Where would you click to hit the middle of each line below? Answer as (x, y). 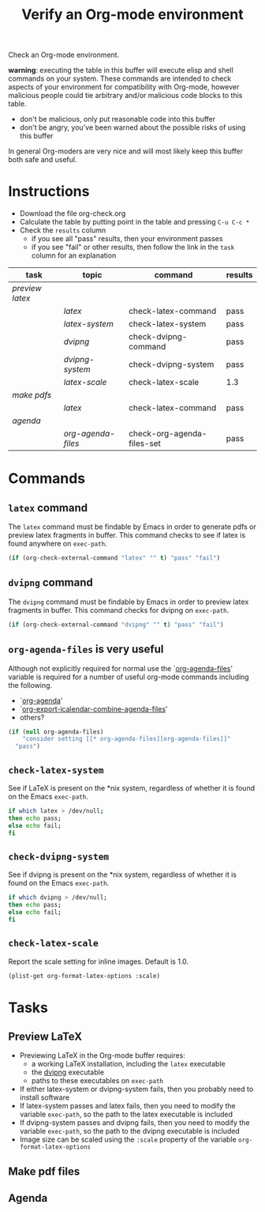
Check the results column (63, 230)
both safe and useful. (43, 160)
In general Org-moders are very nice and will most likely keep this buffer (125, 151)
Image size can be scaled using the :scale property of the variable (128, 1139)
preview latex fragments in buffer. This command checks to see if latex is (127, 535)
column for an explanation (74, 255)
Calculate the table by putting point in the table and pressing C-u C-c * (134, 222)
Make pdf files (44, 1171)
